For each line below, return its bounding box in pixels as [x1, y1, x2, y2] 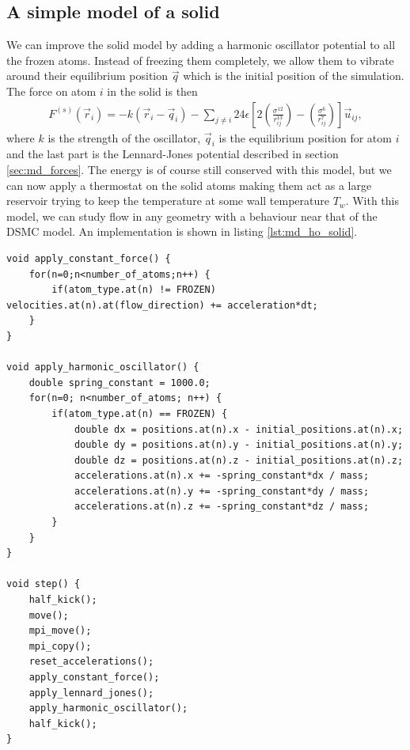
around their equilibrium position [6, 67, 169, 84]
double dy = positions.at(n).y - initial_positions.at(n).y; [74, 439, 404, 451]
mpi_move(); [28, 625, 92, 637]
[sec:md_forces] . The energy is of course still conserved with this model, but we [6, 161, 392, 177]
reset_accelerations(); [28, 656, 154, 668]
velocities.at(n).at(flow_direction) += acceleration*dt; [6, 299, 318, 311]
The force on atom [6, 82, 97, 99]
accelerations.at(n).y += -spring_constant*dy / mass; [74, 485, 370, 497]
